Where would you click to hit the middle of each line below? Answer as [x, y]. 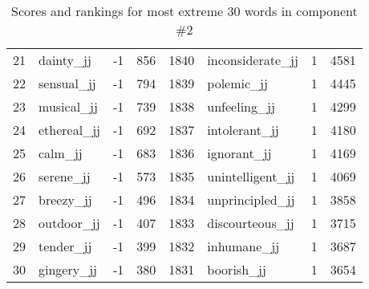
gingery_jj [68, 269]
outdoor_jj [69, 223]
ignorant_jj [239, 153]
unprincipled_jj [251, 199]
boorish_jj [237, 269]
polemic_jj [237, 83]
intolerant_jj [243, 130]
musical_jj [68, 106]
